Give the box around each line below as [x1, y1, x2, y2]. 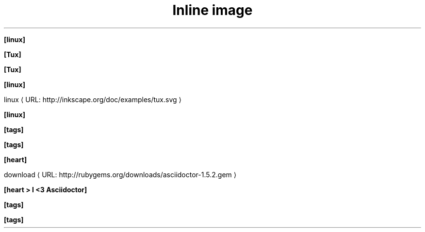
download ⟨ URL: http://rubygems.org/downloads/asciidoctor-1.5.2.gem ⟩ [4, 170, 237, 179]
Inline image [172, 2, 253, 18]
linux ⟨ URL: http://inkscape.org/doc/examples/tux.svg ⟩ [4, 95, 182, 104]
